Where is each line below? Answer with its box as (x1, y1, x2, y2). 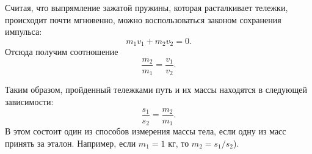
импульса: (5, 25, 42, 38)
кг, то (168, 136, 189, 149)
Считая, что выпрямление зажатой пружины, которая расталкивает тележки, (5, 1, 288, 13)
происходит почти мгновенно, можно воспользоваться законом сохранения (5, 13, 281, 26)
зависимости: (5, 95, 54, 108)
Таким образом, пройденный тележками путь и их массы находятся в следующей (5, 83, 307, 96)
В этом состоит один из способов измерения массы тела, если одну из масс (5, 125, 286, 137)
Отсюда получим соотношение (5, 45, 118, 58)
